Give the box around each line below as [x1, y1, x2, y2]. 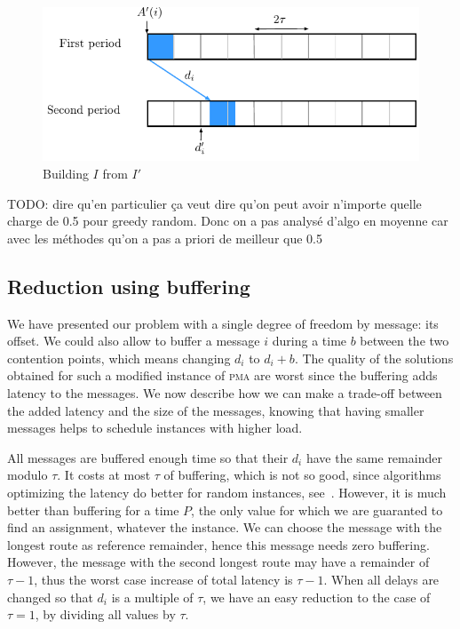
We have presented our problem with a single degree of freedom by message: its [7, 314, 439, 332]
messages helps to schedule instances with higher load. [7, 418, 303, 437]
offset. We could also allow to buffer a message [7, 331, 260, 350]
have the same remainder [305, 448, 442, 466]
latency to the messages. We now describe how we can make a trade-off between [7, 384, 442, 402]
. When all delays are [323, 569, 440, 588]
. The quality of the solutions [294, 348, 454, 367]
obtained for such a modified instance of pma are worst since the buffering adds [7, 366, 438, 385]
